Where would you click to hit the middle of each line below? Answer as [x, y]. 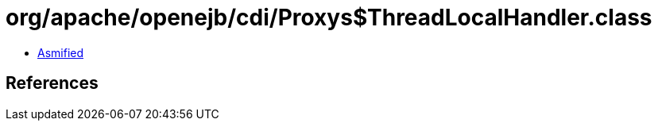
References [52, 83]
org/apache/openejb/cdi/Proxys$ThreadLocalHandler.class [329, 17]
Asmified [61, 52]
